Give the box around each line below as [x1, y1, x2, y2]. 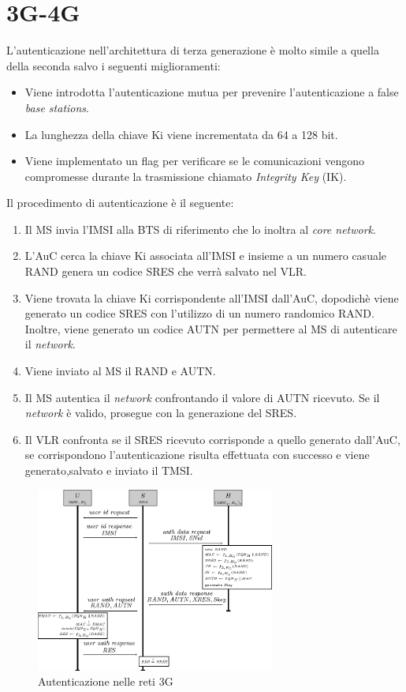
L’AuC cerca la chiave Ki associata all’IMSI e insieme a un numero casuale [24, 247, 387, 264]
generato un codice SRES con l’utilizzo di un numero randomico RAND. [24, 305, 374, 322]
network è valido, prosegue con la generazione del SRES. [24, 404, 297, 421]
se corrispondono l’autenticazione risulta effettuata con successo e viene [24, 446, 370, 463]
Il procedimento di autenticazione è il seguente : [6, 194, 234, 211]
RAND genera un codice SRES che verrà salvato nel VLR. [24, 263, 307, 280]
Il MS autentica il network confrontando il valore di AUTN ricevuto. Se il [24, 389, 380, 405]
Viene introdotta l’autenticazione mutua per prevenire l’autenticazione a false [24, 84, 399, 100]
